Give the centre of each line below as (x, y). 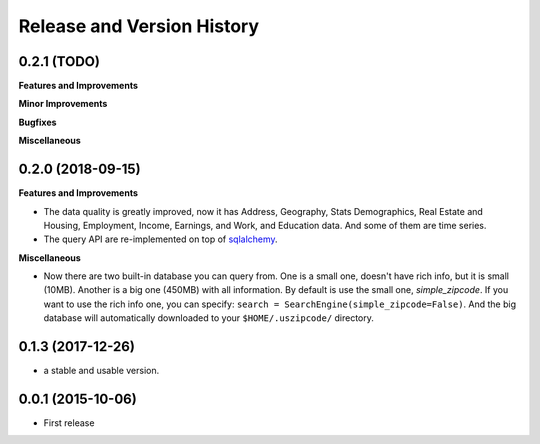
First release (69, 423)
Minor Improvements (63, 104)
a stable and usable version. (101, 371)
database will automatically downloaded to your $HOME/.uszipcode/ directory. (209, 318)
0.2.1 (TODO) (59, 61)
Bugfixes (37, 122)
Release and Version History (139, 26)
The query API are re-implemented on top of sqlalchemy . (161, 239)
